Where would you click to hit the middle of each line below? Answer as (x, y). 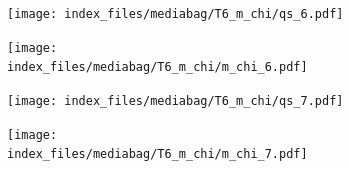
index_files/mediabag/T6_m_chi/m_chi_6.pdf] (157, 67)
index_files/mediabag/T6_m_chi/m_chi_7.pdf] (157, 154)
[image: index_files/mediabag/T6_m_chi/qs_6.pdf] (175, 14)
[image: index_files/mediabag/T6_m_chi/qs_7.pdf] (175, 100)
